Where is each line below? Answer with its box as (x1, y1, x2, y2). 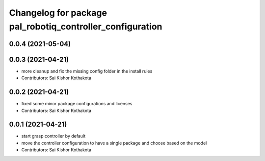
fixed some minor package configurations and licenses (21, 101, 132, 107)
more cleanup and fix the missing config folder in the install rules (21, 68, 153, 74)
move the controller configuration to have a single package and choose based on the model (21, 140, 207, 146)
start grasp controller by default (21, 133, 86, 139)
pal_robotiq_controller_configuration (9, 21, 162, 32)
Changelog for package (9, 7, 107, 18)
